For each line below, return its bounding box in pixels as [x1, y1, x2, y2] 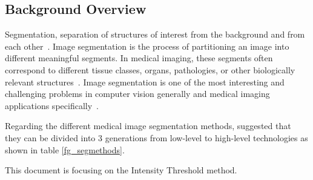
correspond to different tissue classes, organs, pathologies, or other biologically [5, 63, 295, 76]
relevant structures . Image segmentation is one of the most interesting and [5, 75, 285, 88]
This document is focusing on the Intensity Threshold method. [5, 164, 237, 176]
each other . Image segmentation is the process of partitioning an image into [5, 39, 289, 52]
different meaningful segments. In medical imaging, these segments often [5, 52, 273, 64]
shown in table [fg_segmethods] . [5, 143, 125, 156]
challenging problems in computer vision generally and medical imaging [5, 87, 270, 100]
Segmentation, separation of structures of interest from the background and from [5, 28, 305, 41]
